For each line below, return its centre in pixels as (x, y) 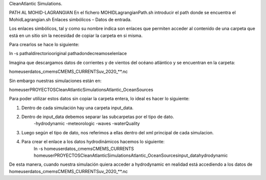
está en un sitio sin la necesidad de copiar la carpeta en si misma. (76, 35)
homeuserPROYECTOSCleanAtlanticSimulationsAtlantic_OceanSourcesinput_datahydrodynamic (131, 155)
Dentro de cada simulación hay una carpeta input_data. (78, 108)
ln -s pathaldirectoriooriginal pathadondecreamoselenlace (68, 54)
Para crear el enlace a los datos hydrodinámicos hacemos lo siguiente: (93, 142)
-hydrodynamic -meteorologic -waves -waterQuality (87, 123)
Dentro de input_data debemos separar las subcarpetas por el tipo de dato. (98, 117)
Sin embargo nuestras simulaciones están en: (55, 81)
